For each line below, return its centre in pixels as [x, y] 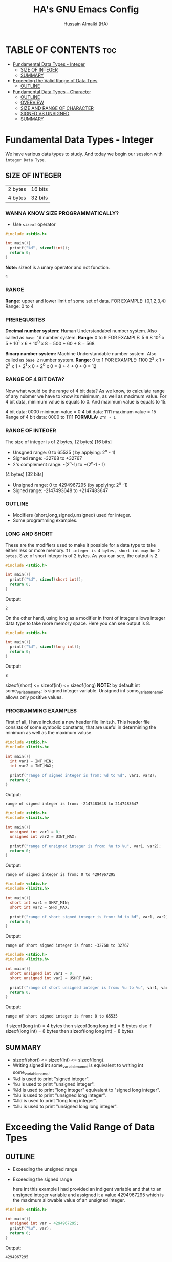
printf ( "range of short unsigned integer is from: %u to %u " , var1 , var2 [90, 987]
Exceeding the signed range [42, 1179]
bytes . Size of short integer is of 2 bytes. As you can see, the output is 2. [82, 556]
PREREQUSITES [25, 320]
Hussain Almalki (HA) [86, 24]
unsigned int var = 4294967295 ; [45, 1223]
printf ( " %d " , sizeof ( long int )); [46, 647]
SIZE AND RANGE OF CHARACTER [57, 108]
